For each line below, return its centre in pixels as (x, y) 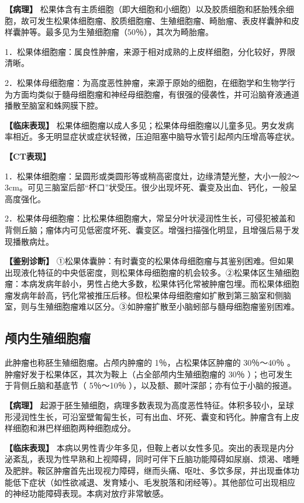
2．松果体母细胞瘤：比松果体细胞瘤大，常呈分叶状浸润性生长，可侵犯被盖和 (150, 218)
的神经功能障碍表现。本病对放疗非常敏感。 (87, 493)
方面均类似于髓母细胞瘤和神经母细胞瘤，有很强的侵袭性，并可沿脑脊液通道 (156, 94)
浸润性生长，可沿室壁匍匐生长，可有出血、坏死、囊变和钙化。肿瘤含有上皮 (156, 416)
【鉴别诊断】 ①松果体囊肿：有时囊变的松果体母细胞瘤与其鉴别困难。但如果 (149, 261)
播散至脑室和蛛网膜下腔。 (54, 105)
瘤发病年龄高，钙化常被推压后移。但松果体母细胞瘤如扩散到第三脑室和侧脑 (148, 295)
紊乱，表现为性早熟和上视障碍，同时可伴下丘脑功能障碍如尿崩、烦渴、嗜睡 (156, 459)
